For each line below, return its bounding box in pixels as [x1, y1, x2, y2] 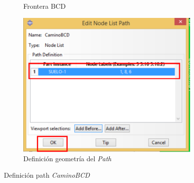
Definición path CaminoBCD [4, 169, 90, 180]
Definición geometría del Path [23, 153, 112, 164]
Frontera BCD [23, 1, 66, 11]
